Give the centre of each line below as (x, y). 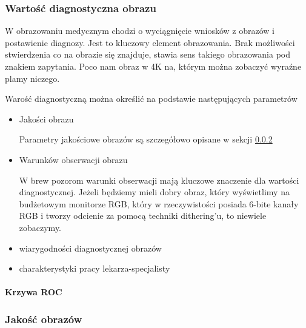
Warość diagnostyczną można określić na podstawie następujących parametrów (151, 99)
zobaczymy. (40, 227)
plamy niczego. (32, 78)
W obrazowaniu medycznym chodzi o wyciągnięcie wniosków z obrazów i (140, 31)
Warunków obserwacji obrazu (73, 159)
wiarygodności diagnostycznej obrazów (90, 248)
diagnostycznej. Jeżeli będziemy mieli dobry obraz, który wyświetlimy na (154, 192)
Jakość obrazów (44, 319)
